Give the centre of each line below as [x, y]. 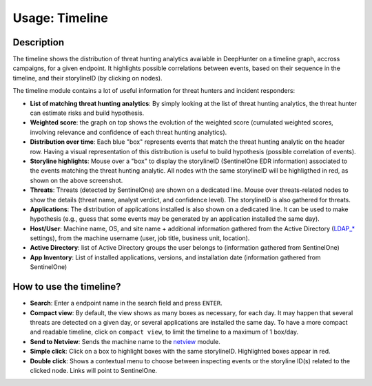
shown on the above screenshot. [76, 180]
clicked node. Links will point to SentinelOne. [94, 370]
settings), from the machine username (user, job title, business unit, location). [140, 238]
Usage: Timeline [60, 18]
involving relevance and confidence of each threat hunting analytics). [128, 132]
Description [39, 42]
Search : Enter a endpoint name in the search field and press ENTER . [126, 303]
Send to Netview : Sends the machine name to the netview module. [125, 341]
